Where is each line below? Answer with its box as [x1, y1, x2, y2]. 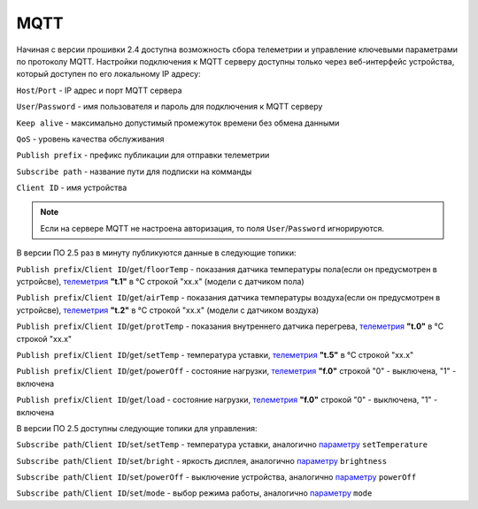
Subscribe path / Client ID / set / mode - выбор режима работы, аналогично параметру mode [16, 488, 373, 498]
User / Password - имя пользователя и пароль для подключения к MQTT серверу [16, 102, 323, 112]
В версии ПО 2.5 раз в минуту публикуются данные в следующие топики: [16, 247, 297, 258]
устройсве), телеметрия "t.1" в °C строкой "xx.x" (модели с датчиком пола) [16, 277, 305, 287]
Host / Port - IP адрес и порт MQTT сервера [16, 85, 182, 95]
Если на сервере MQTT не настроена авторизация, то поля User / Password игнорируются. [40, 223, 385, 233]
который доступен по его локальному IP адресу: [16, 69, 201, 80]
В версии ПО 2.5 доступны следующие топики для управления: [16, 422, 258, 433]
